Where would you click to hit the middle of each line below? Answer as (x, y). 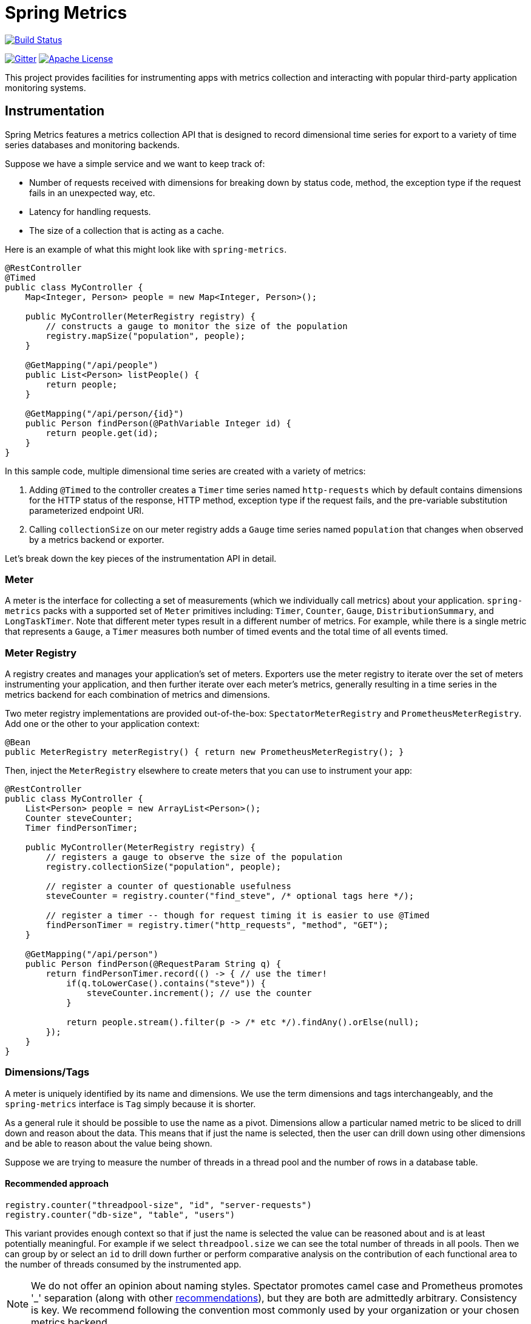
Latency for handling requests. (90, 211)
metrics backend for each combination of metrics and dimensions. (137, 695)
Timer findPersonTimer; (82, 828)
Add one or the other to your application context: (102, 724)
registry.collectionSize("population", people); (164, 867)
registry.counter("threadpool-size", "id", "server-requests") (158, 1205)
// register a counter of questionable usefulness (169, 886)
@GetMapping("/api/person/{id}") (105, 413)
